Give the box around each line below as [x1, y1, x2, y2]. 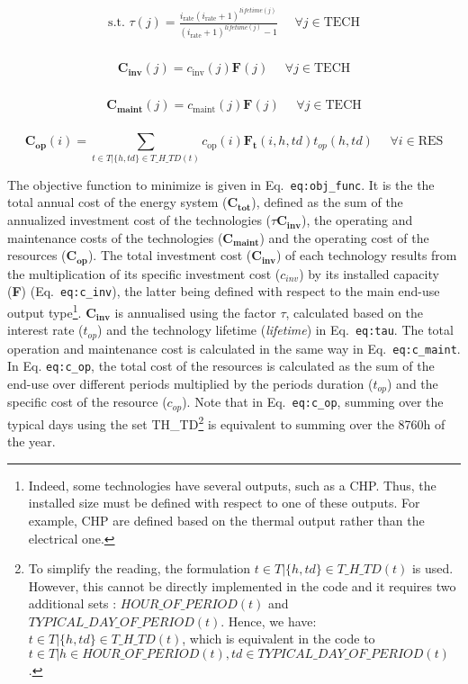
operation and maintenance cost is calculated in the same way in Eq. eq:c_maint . [7, 338, 461, 357]
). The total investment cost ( [87, 246, 252, 265]
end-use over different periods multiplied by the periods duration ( [7, 373, 373, 392]
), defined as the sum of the [251, 193, 403, 211]
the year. [7, 432, 56, 451]
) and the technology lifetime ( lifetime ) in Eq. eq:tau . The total [97, 320, 454, 339]
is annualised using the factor [114, 302, 276, 321]
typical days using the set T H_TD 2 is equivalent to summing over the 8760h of [7, 411, 445, 433]
